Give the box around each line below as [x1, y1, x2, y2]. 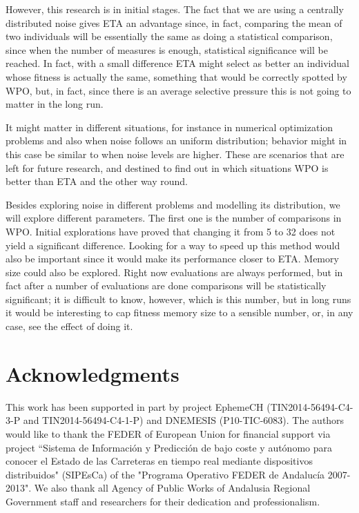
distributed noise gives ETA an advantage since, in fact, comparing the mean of [6, 15, 342, 30]
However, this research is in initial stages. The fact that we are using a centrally [6, 2, 344, 16]
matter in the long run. [6, 97, 104, 111]
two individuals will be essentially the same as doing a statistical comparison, [6, 29, 333, 43]
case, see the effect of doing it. [6, 319, 133, 333]
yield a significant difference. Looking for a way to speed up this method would [6, 238, 340, 252]
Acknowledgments [6, 359, 179, 387]
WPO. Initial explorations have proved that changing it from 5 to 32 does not [6, 224, 336, 238]
